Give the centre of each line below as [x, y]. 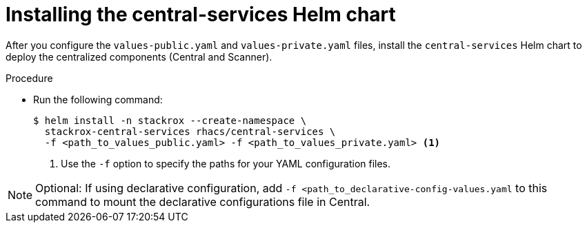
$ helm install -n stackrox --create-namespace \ [170, 120]
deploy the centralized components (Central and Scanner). [139, 56]
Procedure [29, 78]
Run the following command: [98, 99]
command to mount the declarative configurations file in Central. [203, 201]
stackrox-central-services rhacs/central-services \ [190, 131]
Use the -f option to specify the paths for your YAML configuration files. [226, 163]
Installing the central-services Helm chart [201, 14]
